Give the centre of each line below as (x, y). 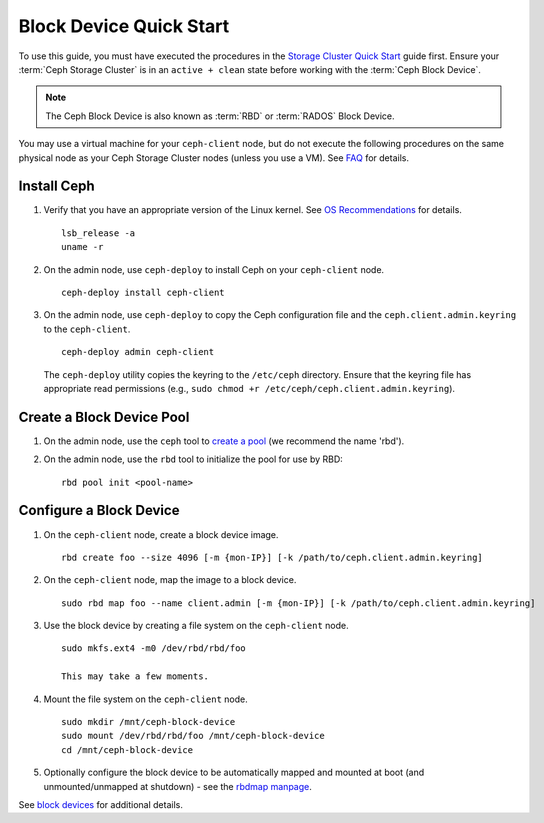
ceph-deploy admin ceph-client (138, 352)
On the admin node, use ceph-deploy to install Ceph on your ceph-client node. (214, 269)
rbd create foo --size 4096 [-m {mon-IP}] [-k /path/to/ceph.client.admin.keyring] (272, 557)
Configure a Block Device (99, 510)
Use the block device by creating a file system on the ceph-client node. (196, 626)
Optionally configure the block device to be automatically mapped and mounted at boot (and (234, 772)
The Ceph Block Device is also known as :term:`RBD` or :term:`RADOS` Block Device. (220, 116)
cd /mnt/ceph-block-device (127, 749)
